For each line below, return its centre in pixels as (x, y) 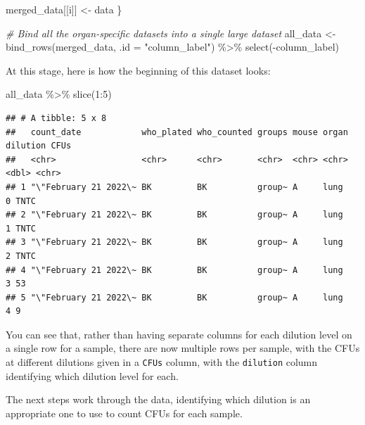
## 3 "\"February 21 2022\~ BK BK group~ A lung (174, 242)
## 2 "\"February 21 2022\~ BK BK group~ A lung (174, 215)
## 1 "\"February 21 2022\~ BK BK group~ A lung (174, 187)
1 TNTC (21, 228)
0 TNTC (21, 201)
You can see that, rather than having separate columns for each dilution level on (179, 334)
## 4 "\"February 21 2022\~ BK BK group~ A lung (174, 270)
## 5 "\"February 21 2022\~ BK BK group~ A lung (174, 297)
